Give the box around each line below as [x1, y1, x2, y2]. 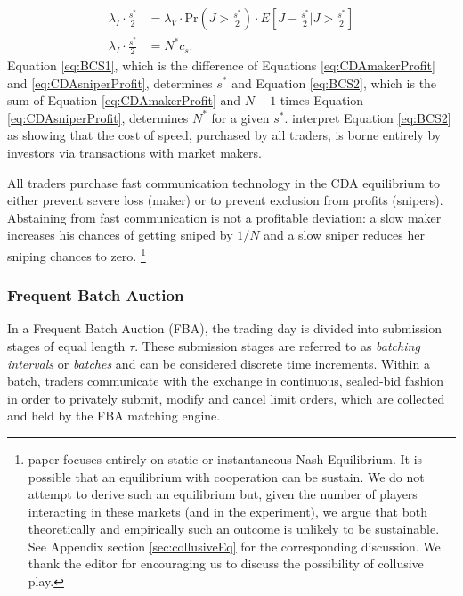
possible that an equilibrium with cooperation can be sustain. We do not [28, 467, 425, 486]
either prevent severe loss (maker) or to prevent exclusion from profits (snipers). [7, 191, 443, 209]
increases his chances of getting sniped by [7, 225, 233, 244]
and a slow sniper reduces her [264, 225, 425, 244]
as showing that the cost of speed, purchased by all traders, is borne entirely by [7, 126, 442, 144]
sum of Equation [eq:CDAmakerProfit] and [7, 91, 241, 110]
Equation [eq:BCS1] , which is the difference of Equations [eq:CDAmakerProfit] [7, 55, 435, 74]
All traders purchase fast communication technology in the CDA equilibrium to [7, 173, 440, 192]
